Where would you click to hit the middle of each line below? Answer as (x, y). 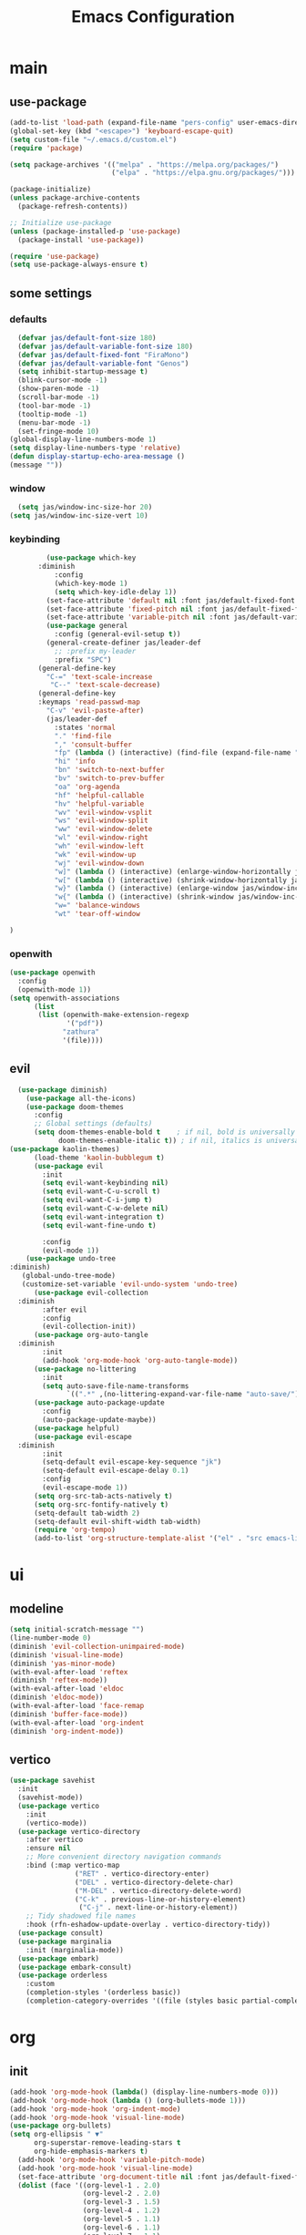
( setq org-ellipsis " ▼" (56, 2135)
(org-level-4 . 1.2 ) (122, 2211)
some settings (51, 293)
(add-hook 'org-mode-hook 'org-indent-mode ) (95, 2109)
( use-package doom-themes (75, 1107)
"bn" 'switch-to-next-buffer (110, 770)
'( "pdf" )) (85, 1024)
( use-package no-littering (85, 1369)
